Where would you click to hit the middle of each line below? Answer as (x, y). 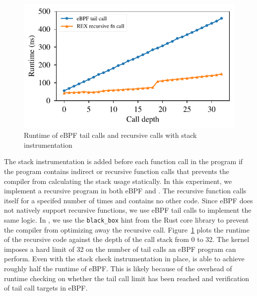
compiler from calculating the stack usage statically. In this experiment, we (118, 181)
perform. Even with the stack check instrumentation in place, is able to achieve (124, 259)
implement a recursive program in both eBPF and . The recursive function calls (125, 191)
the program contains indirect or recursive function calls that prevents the (117, 171)
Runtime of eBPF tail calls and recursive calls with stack (110, 135)
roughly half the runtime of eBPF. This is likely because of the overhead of (118, 268)
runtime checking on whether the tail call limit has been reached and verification (127, 278)
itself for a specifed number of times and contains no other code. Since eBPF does (128, 200)
